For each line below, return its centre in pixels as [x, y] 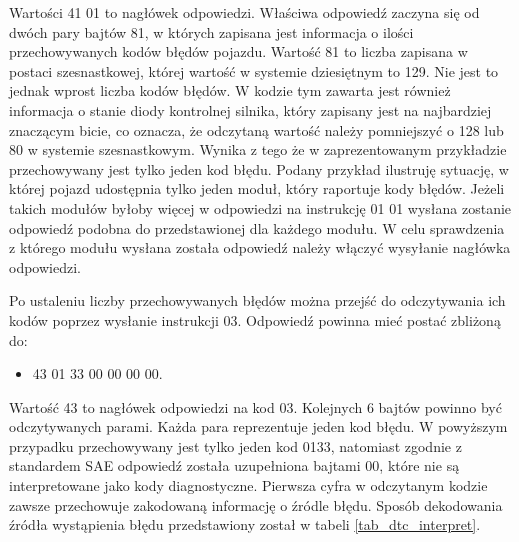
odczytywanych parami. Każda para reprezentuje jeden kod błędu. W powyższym [258, 426]
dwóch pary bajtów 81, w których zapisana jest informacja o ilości [211, 31]
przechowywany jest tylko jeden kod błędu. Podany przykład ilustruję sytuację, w [259, 168]
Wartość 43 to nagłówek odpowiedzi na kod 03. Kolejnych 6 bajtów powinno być [255, 406]
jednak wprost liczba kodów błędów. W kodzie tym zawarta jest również [230, 90]
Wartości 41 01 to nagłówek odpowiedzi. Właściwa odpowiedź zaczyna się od [244, 12]
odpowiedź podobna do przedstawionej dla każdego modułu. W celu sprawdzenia [257, 227]
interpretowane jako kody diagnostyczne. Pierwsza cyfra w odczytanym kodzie [248, 485]
